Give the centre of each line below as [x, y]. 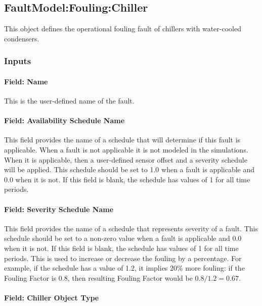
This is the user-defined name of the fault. [69, 101]
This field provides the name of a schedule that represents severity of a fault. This [131, 228]
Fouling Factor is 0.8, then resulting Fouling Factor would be [98, 277]
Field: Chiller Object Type [52, 297]
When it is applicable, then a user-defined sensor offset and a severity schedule [126, 159]
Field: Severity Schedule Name [59, 209]
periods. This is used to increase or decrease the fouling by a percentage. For [123, 258]
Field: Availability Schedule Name [64, 120]
